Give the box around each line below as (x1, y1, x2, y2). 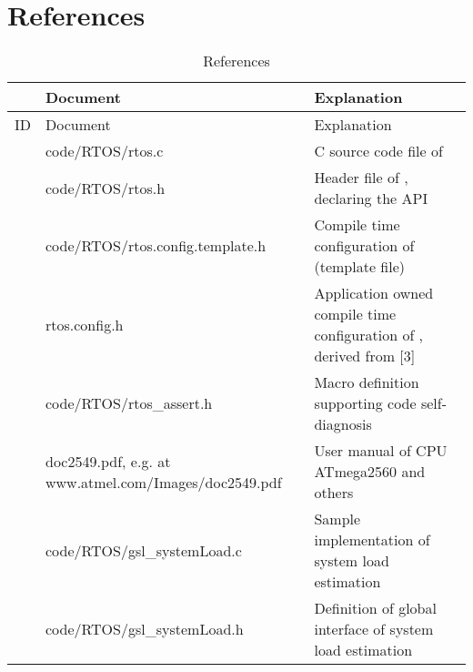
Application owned (314, 282, 434, 304)
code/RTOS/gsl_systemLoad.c (45, 539, 242, 561)
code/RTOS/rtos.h (45, 177, 166, 199)
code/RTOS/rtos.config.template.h (45, 235, 267, 257)
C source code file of (314, 140, 443, 162)
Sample (314, 508, 361, 530)
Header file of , (314, 167, 408, 188)
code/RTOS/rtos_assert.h (45, 392, 213, 414)
